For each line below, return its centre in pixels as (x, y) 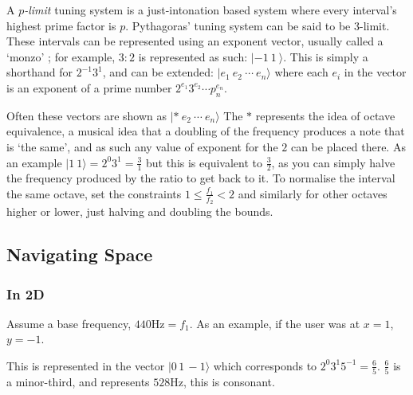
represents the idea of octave (325, 115)
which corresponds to (265, 365)
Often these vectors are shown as (87, 115)
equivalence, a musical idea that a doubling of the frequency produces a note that (206, 131)
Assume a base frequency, (69, 323)
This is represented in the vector (86, 365)
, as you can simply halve (333, 162)
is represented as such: (193, 56)
